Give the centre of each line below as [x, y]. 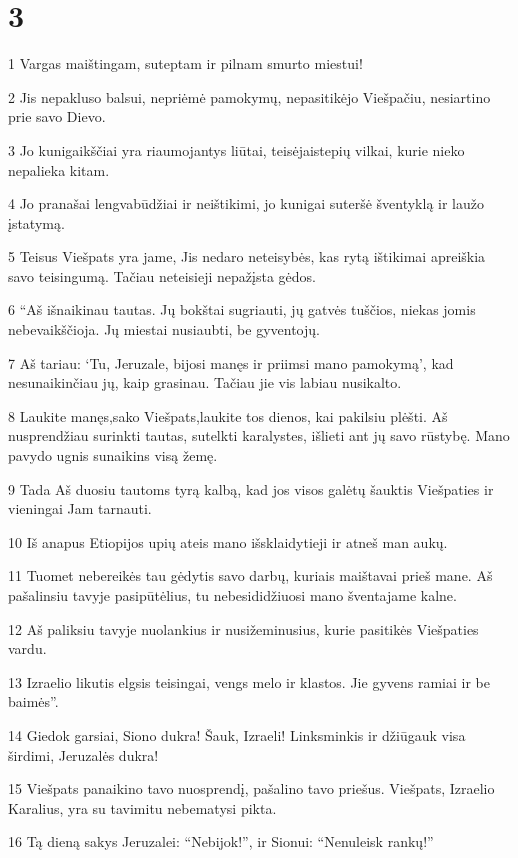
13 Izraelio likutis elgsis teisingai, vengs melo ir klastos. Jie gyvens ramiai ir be [249, 681]
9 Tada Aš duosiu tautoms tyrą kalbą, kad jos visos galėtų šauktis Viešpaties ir [251, 488]
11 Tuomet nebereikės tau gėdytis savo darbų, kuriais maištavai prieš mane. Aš [250, 575]
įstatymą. [36, 222]
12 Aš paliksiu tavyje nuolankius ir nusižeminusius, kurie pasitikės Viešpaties [243, 628]
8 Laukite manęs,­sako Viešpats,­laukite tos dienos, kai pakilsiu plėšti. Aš [228, 415]
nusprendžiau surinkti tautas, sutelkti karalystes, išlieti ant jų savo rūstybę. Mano [259, 435]
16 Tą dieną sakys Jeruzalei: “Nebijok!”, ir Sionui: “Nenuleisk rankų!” [221, 841]
